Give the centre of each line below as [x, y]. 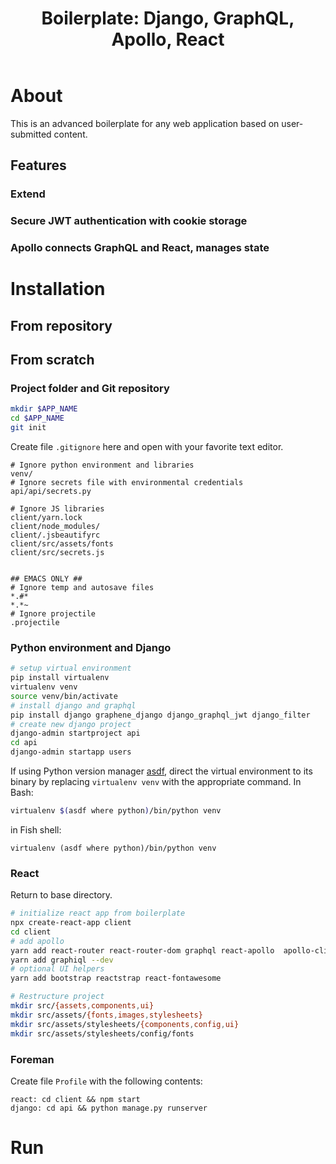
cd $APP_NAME [37, 418]
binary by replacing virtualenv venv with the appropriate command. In [156, 782]
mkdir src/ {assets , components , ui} [82, 1006]
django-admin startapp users [71, 752]
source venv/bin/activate [64, 696]
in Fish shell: [36, 829]
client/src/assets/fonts [62, 543]
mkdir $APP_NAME [44, 409]
